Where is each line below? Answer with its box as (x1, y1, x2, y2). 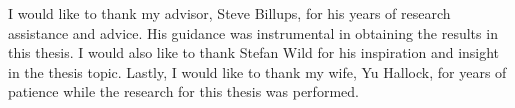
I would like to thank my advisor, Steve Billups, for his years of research (8, 3, 451, 23)
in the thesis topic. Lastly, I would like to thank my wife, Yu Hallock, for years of (8, 61, 507, 82)
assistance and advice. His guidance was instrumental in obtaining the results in (8, 22, 498, 43)
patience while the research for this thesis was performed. (8, 81, 359, 102)
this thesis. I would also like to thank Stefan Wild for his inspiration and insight (8, 42, 500, 63)
